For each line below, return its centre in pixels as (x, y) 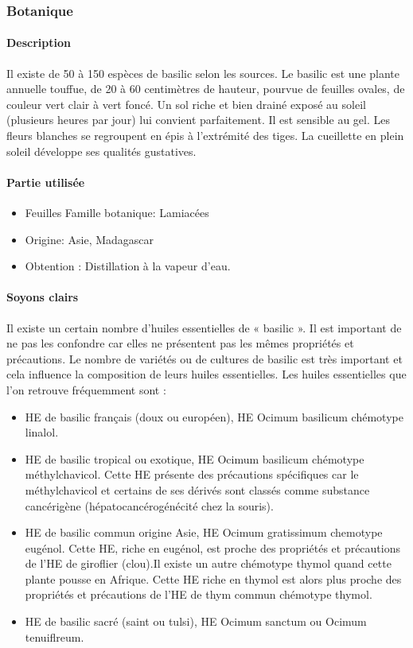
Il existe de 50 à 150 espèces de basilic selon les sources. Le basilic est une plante (203, 73)
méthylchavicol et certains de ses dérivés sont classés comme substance (197, 489)
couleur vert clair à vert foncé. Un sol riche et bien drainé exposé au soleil (186, 104)
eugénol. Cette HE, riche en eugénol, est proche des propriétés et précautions (213, 547)
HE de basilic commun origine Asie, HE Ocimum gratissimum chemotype (204, 532)
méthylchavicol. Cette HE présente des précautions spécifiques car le (192, 474)
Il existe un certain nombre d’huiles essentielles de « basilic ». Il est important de (204, 327)
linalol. (42, 432)
